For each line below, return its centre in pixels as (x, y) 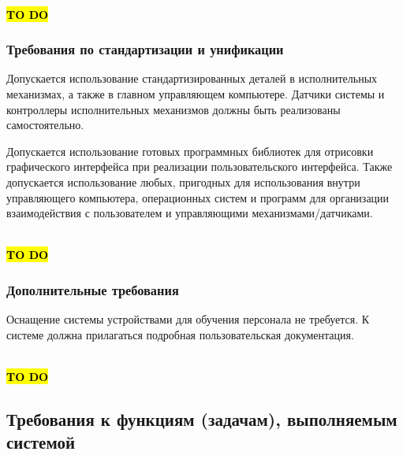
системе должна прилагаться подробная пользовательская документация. (180, 334)
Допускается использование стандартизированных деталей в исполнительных (192, 78)
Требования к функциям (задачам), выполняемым (202, 418)
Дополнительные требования (93, 289)
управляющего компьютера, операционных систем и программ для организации (198, 197)
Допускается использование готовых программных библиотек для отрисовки (190, 151)
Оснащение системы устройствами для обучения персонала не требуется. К (188, 319)
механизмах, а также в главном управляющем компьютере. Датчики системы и (196, 94)
